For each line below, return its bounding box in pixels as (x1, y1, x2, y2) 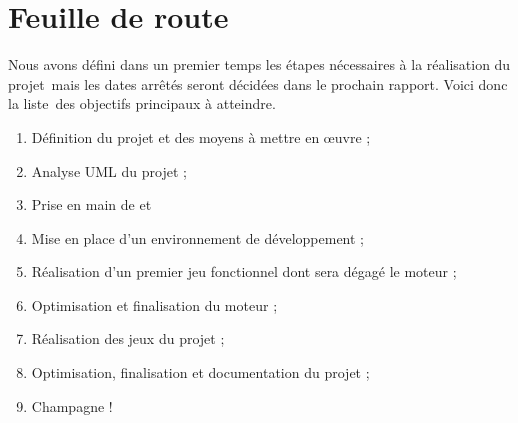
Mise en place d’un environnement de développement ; (31, 227, 365, 248)
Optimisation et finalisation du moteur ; (31, 294, 278, 315)
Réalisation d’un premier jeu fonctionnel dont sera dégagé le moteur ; (31, 261, 457, 282)
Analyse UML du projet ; (31, 160, 187, 181)
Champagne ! (31, 395, 113, 416)
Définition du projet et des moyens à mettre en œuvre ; (31, 126, 371, 147)
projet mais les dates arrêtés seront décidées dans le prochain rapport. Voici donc (8, 73, 508, 94)
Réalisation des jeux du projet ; (31, 328, 225, 349)
